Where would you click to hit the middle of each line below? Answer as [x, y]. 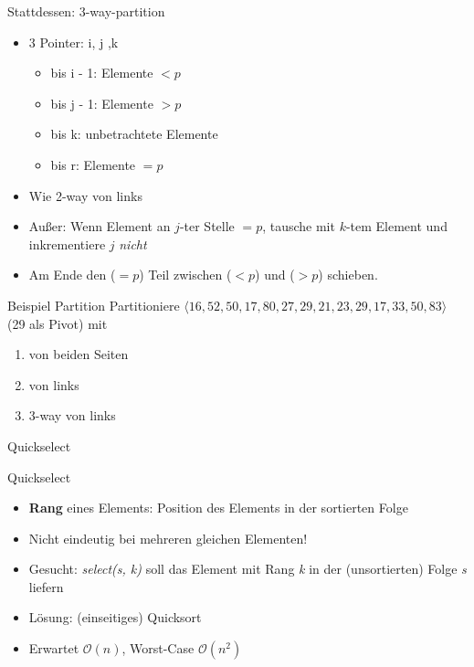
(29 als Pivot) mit [58, 323]
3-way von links [72, 415]
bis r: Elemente [93, 164]
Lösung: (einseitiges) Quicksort [115, 617]
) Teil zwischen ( [185, 275]
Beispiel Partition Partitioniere [94, 305]
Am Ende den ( [72, 275]
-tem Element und [396, 226]
